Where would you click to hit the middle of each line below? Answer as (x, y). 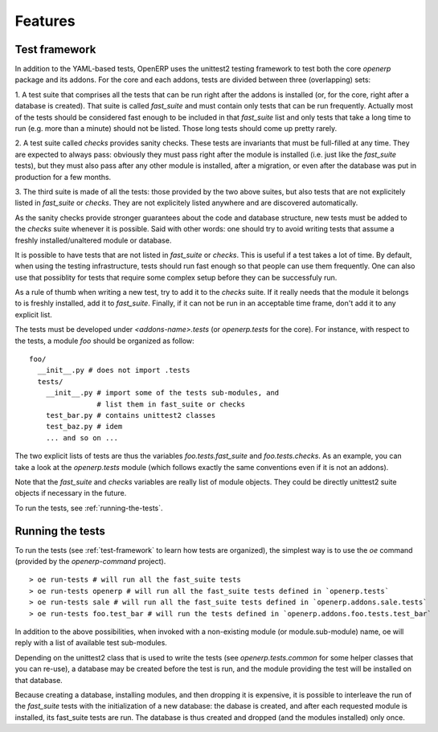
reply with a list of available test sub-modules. (91, 643)
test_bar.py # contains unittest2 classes (131, 415)
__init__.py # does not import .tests (114, 370)
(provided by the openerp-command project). (90, 562)
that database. (39, 680)
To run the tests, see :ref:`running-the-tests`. (89, 508)
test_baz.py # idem (84, 427)
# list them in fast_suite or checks (171, 404)
